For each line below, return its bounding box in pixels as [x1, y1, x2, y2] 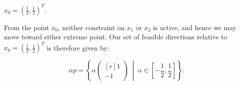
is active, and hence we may [153, 22, 237, 32]
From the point [4, 22, 49, 32]
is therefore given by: [47, 42, 110, 52]
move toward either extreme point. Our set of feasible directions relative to [4, 32, 227, 42]
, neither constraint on [58, 22, 125, 32]
